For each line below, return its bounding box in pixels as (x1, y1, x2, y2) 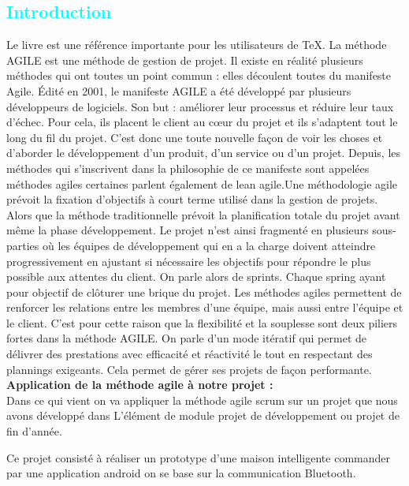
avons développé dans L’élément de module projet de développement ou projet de (6, 407, 400, 424)
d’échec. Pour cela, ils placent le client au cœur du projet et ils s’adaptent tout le (6, 114, 398, 130)
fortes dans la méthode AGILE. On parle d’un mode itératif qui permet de (6, 330, 366, 346)
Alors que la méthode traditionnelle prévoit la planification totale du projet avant (6, 206, 400, 222)
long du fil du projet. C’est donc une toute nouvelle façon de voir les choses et (6, 129, 383, 145)
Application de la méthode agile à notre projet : (6, 376, 273, 393)
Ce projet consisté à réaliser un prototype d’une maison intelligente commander (6, 449, 390, 465)
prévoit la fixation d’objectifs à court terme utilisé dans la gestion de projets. (6, 191, 378, 207)
